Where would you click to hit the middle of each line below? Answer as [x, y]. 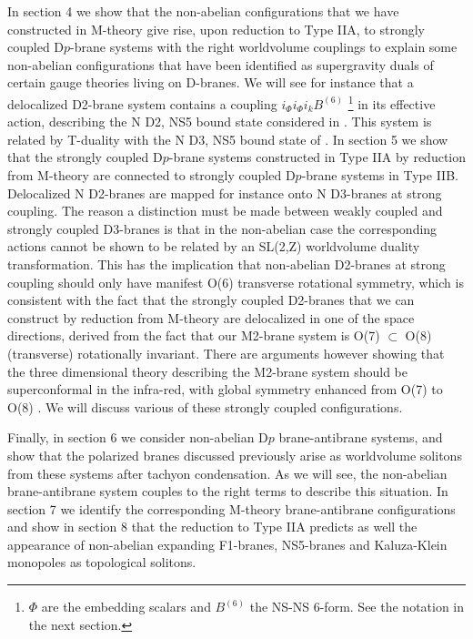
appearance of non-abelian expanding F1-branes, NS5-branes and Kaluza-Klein [227, 544]
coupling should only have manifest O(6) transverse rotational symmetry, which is [236, 282]
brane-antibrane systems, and [361, 437]
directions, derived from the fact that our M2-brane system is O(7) [194, 335]
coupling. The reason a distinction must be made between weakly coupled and [225, 211]
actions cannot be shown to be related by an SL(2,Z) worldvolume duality [214, 246]
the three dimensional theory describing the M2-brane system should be [207, 371]
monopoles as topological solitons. [102, 562]
